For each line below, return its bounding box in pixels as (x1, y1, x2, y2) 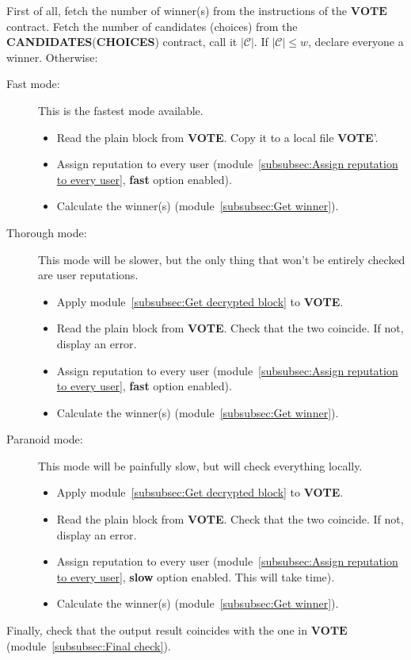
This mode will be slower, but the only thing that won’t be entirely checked (38, 251, 405, 267)
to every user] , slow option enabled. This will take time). (56, 568, 335, 585)
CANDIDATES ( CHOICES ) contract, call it (6, 33, 238, 50)
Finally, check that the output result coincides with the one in (6, 622, 307, 639)
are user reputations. (38, 267, 139, 283)
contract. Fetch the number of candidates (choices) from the (6, 17, 298, 34)
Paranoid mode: (6, 431, 83, 447)
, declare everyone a (308, 33, 404, 50)
